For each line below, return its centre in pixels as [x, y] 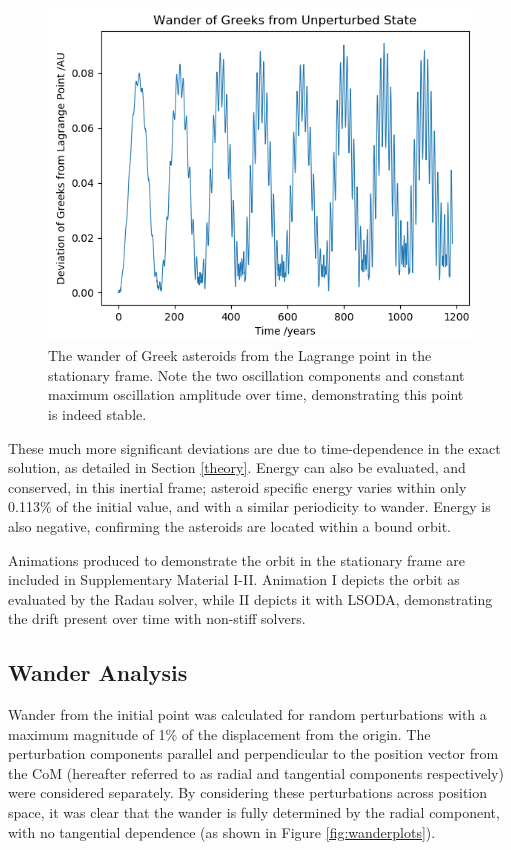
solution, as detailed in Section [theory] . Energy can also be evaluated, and [237, 467]
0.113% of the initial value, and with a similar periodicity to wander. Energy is [249, 506]
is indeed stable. [97, 413]
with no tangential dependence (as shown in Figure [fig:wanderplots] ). [222, 831]
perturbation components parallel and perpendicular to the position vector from [253, 753]
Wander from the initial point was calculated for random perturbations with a [247, 714]
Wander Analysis [98, 672]
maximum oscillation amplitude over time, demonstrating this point [256, 394]
